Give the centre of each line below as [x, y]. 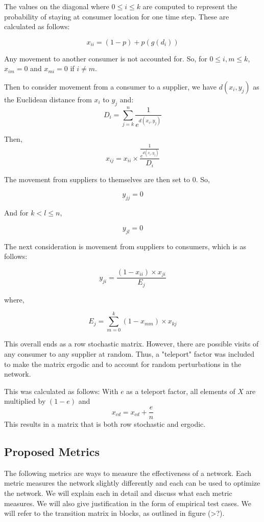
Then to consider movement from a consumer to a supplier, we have [111, 86]
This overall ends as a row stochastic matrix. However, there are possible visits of [131, 344]
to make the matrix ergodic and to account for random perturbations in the [123, 364]
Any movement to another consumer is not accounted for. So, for [106, 58]
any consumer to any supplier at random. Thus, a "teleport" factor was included [129, 354]
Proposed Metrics [52, 452]
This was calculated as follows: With [61, 391]
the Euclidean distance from [48, 99]
